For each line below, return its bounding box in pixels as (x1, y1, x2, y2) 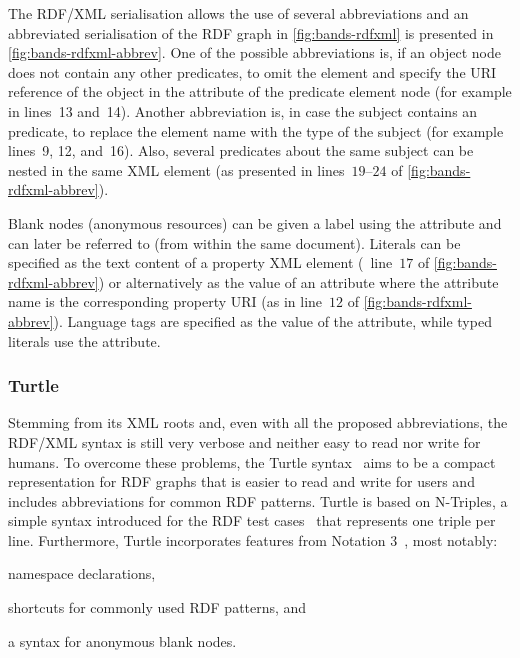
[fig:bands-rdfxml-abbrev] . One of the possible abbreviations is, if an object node (8, 42, 501, 63)
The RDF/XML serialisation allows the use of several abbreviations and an (8, 3, 469, 23)
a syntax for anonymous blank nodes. (8, 630, 237, 651)
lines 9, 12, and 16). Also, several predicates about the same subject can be (8, 140, 474, 161)
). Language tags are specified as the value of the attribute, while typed (53, 310, 492, 331)
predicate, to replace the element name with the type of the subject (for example (8, 120, 504, 141)
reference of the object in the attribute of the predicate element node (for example (8, 81, 512, 102)
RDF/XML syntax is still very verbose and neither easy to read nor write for (8, 431, 481, 452)
